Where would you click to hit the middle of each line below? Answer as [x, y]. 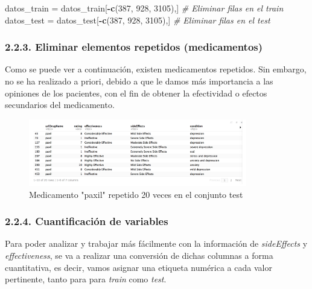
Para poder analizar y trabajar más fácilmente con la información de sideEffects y [156, 243]
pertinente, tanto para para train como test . [86, 279]
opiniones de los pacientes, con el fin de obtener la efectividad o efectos [136, 93]
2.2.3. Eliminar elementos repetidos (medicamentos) [134, 47]
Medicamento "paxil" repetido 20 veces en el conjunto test [136, 194]
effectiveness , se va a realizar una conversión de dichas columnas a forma [139, 255]
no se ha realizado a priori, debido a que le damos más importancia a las [139, 81]
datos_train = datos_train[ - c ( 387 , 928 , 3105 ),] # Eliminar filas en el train [144, 8]
